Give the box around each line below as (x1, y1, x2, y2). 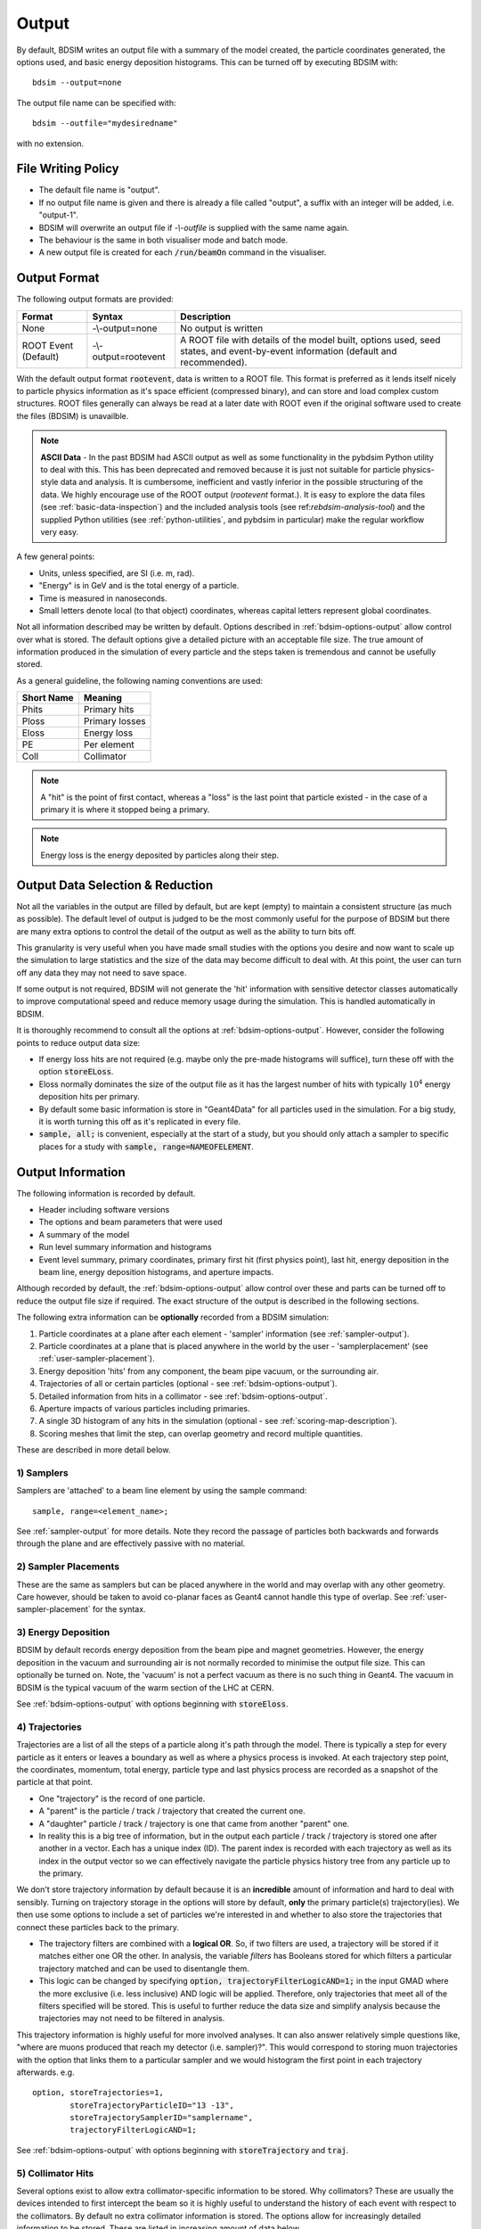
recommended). (179, 356, 248, 368)
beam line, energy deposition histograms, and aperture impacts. (38, 1267, 274, 1277)
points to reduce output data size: (16, 1037, 141, 1048)
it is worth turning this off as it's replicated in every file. (38, 1115, 241, 1127)
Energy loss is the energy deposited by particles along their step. (40, 850, 280, 860)
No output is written (179, 322, 264, 334)
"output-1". (38, 210, 79, 220)
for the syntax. (92, 1604, 146, 1615)
